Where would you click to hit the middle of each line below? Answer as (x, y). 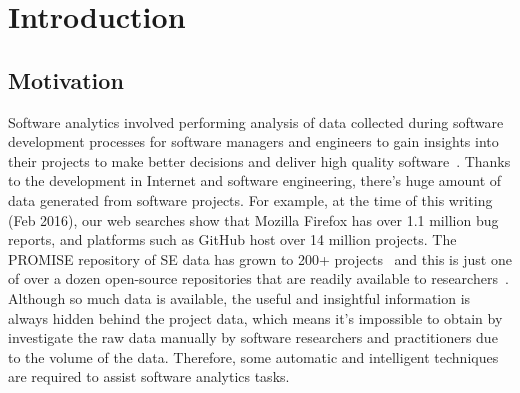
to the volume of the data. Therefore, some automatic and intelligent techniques (253, 356)
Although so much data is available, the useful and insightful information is (239, 297)
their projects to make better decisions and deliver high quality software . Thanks (259, 160)
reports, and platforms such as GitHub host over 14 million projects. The (232, 239)
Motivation (66, 79)
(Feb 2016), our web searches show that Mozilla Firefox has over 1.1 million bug (253, 219)
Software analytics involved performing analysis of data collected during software (256, 121)
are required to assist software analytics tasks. (149, 376)
